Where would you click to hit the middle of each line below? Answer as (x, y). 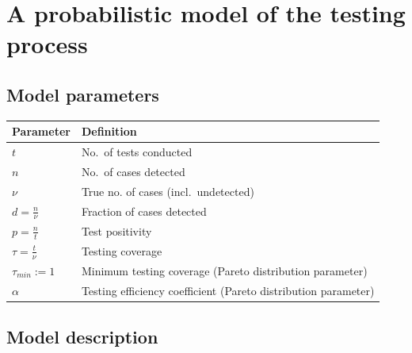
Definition (109, 131)
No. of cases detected (133, 171)
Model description (82, 337)
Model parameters (83, 94)
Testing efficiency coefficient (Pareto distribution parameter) (228, 290)
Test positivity (116, 230)
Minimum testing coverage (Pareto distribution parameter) (224, 270)
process (47, 44)
